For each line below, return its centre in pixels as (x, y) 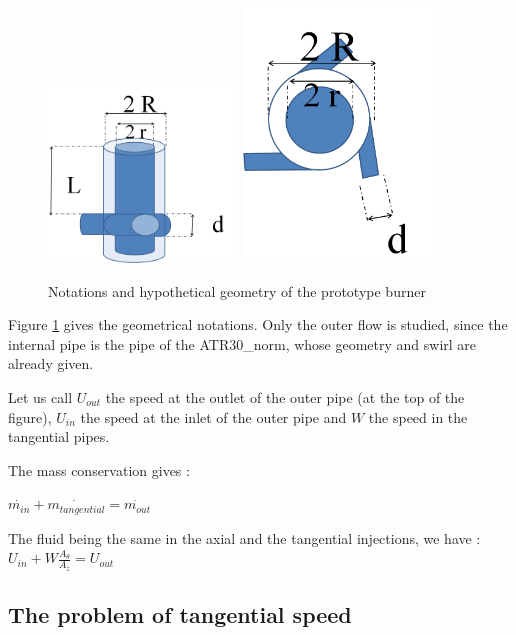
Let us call (40, 396)
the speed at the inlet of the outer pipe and (213, 416)
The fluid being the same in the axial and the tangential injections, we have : (244, 537)
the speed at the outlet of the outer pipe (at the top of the (285, 396)
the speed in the (418, 416)
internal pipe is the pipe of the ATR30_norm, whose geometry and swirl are (242, 343)
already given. (51, 363)
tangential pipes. (59, 436)
